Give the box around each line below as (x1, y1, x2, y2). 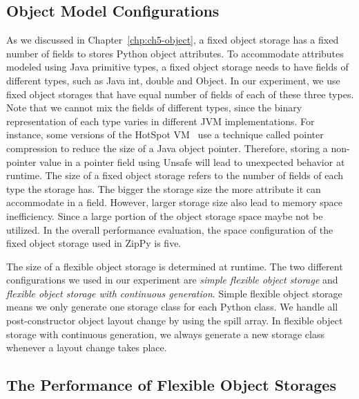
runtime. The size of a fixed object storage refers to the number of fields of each (6, 168, 344, 183)
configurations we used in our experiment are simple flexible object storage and (6, 272, 338, 287)
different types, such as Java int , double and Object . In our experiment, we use (6, 73, 340, 87)
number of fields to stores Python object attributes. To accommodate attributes (6, 46, 344, 60)
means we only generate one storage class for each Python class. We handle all (6, 299, 338, 314)
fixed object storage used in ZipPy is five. (6, 236, 182, 250)
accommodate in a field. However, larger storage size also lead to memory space (6, 195, 342, 210)
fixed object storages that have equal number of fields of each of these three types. (6, 86, 354, 101)
